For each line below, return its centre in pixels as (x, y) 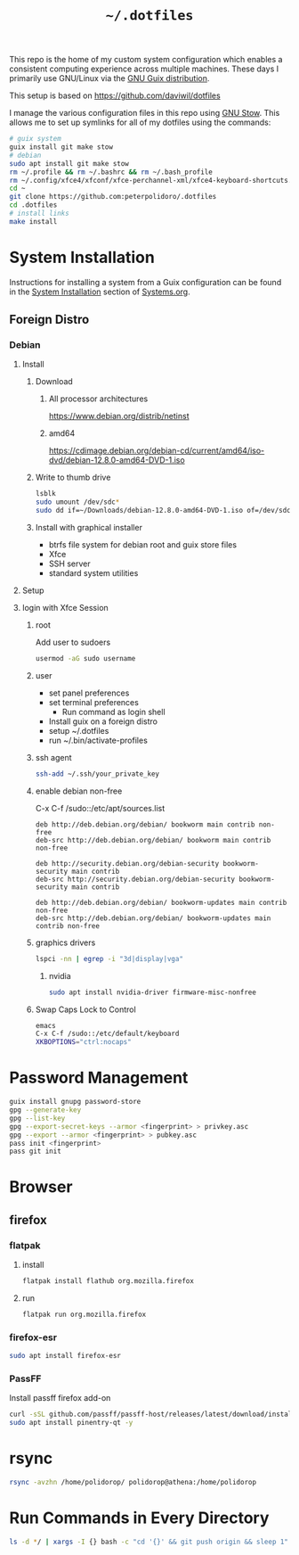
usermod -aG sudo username (85, 659)
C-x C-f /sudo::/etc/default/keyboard (107, 1034)
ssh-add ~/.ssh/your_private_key (97, 774)
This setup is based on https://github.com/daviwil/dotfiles (115, 95)
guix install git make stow (61, 147)
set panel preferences (89, 693)
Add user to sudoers (73, 642)
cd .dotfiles (33, 205)
